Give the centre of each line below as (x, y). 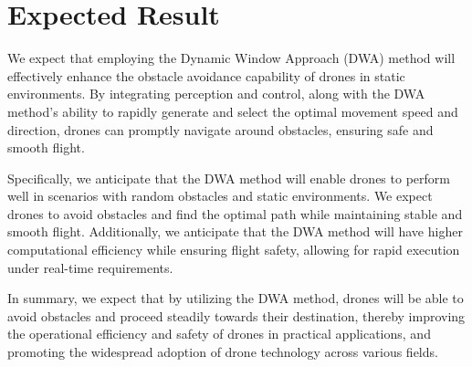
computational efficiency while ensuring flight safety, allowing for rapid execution (234, 250)
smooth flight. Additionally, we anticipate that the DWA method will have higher (235, 231)
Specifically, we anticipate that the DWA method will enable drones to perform (229, 178)
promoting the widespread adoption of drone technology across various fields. (223, 352)
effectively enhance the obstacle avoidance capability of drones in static (206, 75)
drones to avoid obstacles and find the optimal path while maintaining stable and (235, 213)
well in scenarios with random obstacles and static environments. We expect (220, 196)
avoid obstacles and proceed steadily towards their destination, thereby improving (236, 315)
